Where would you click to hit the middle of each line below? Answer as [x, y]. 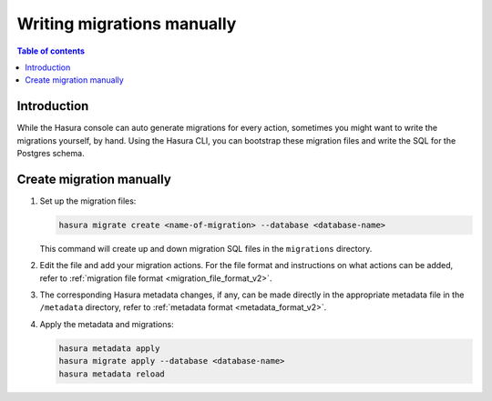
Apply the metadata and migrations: [107, 324]
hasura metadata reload [112, 374]
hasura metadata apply [109, 348]
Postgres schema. [51, 154]
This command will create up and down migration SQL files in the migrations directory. [206, 248]
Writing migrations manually [127, 24]
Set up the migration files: [88, 201]
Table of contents [51, 51]
